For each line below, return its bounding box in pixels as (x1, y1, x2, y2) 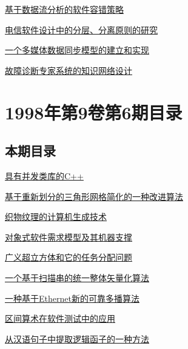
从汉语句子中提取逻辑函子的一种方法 (5, 332, 149, 345)
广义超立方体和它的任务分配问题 (5, 251, 132, 264)
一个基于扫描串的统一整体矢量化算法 (5, 271, 149, 284)
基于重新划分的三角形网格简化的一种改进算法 (5, 190, 183, 202)
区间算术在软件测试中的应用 (5, 312, 115, 325)
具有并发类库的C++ (5, 169, 84, 182)
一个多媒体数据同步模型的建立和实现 (5, 44, 149, 56)
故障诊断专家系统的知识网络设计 (5, 64, 132, 76)
